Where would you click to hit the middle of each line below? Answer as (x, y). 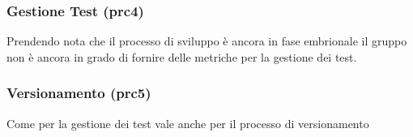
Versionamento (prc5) (79, 93)
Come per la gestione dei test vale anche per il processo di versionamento (188, 123)
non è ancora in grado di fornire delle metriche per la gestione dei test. (182, 56)
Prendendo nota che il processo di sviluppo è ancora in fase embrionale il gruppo (207, 41)
